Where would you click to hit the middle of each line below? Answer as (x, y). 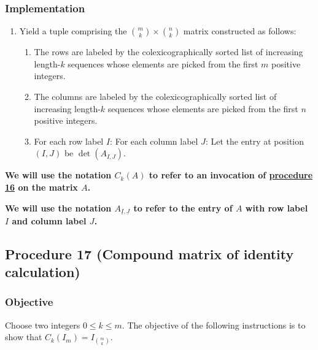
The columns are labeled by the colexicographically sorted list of (155, 96)
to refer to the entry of (183, 207)
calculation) (43, 271)
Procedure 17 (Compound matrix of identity (149, 253)
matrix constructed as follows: (240, 31)
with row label (277, 207)
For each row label (69, 141)
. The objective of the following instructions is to (214, 325)
